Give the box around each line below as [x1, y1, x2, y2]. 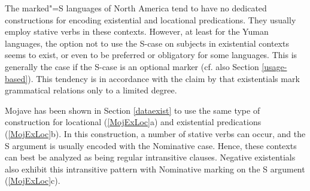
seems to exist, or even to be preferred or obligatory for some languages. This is [5, 48, 297, 61]
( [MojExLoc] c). [5, 174, 60, 187]
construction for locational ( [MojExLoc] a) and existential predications [5, 116, 262, 128]
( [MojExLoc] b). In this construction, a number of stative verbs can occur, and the [5, 127, 306, 140]
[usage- [262, 60, 287, 72]
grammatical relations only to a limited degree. [5, 84, 177, 96]
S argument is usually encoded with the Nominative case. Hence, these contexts [5, 139, 297, 151]
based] [5, 72, 28, 84]
